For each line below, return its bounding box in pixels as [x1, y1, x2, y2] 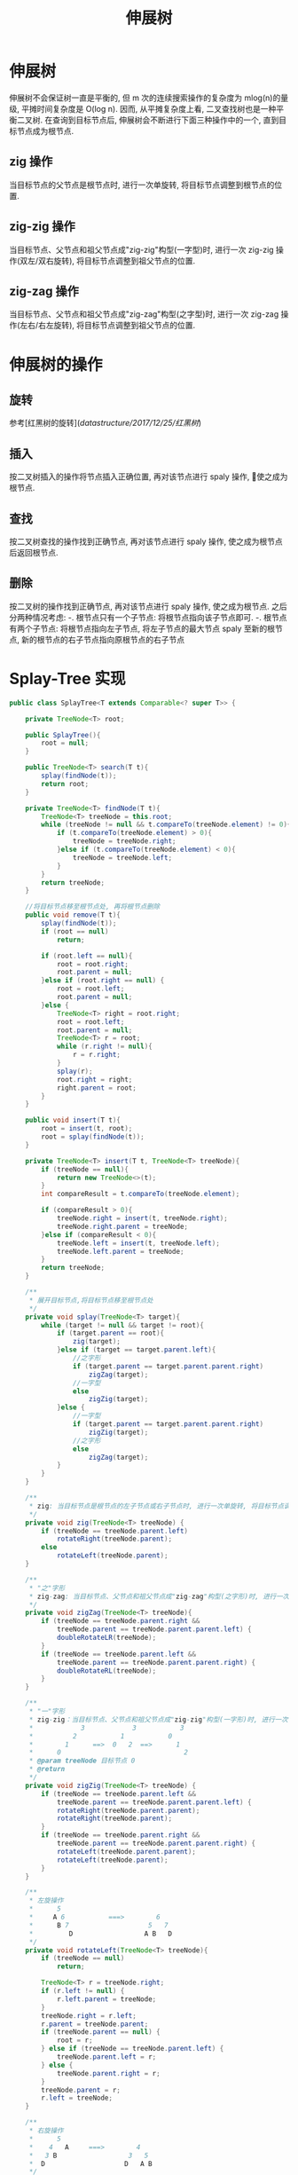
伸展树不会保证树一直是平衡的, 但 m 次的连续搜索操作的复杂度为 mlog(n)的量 [9, 92, 289, 103]
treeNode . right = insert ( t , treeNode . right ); [56, 1214, 228, 1223]
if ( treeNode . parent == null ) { [41, 2028, 161, 2037]
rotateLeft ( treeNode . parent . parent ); [56, 1847, 197, 1856]
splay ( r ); [56, 1067, 93, 1076]
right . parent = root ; [56, 1084, 137, 1092]
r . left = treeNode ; [41, 2093, 114, 2103]
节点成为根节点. [16, 125, 74, 136]
